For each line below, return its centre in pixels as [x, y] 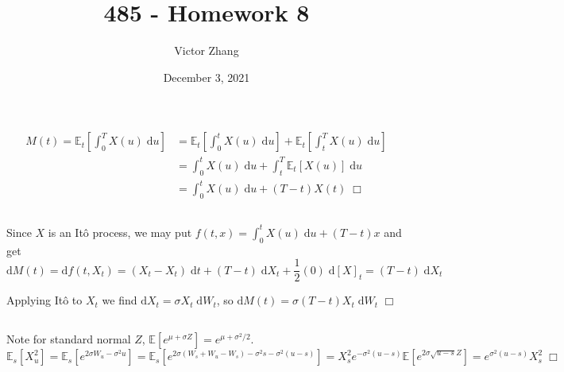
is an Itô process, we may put [120, 232]
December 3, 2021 [207, 77]
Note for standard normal [69, 339]
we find [120, 300]
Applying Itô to [44, 300]
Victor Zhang [207, 50]
